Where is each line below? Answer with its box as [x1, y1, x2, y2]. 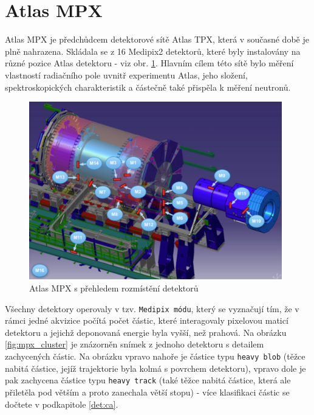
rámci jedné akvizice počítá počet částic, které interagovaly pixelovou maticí [5, 314, 288, 327]
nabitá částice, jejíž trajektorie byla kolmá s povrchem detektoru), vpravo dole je [5, 361, 306, 374]
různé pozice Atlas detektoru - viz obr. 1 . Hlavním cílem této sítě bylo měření [5, 57, 294, 69]
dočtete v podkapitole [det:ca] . [5, 397, 118, 410]
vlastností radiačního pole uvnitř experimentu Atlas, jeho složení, [5, 68, 248, 81]
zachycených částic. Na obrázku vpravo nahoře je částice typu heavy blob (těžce [5, 350, 305, 363]
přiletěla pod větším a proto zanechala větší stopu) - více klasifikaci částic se [5, 385, 290, 398]
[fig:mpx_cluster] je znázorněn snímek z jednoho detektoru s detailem [5, 338, 264, 350]
